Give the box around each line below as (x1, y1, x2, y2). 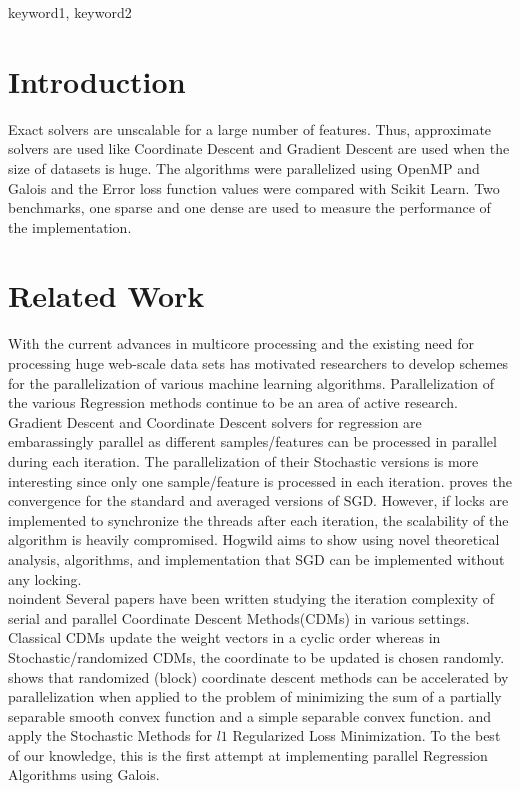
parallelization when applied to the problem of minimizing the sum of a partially (8, 686, 502, 707)
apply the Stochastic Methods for (8, 725, 212, 746)
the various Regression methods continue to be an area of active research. (8, 392, 458, 413)
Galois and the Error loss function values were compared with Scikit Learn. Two (8, 177, 500, 198)
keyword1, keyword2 (8, 2, 132, 22)
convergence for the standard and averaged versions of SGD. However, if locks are (8, 490, 509, 511)
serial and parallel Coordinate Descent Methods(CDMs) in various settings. (8, 607, 470, 628)
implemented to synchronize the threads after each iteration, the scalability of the (8, 509, 509, 530)
